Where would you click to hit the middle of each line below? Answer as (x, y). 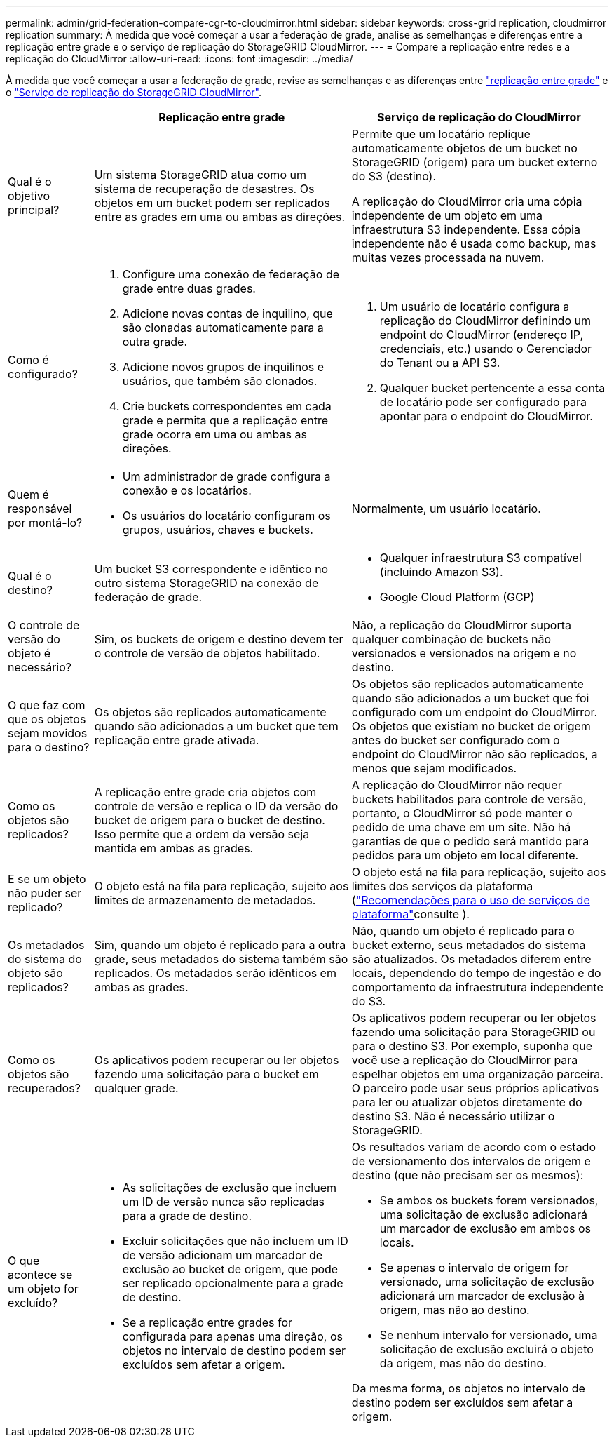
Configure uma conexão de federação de (231, 274)
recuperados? (44, 1088)
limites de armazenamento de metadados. (205, 900)
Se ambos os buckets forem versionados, (489, 1200)
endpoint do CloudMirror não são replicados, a (475, 754)
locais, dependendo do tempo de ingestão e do (476, 973)
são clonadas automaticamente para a (223, 328)
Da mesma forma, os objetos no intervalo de (468, 1388)
